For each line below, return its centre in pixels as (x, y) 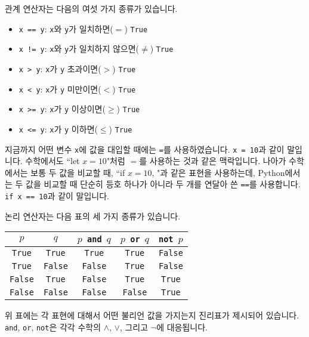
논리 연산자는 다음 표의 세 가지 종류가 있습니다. (93, 216)
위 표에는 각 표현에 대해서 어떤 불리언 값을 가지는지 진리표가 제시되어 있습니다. (152, 315)
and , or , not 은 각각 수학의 (53, 327)
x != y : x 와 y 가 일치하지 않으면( (79, 49)
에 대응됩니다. (182, 327)
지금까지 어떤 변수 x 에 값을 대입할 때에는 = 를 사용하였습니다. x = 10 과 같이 (145, 149)
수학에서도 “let (52, 161)
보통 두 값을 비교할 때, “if (78, 172)
